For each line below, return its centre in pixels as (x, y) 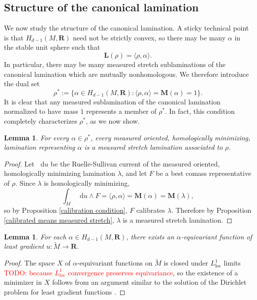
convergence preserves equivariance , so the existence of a (153, 272)
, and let (134, 173)
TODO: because (28, 272)
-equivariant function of (216, 236)
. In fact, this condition (200, 111)
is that (14, 37)
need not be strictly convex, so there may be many (149, 37)
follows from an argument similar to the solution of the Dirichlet (149, 282)
